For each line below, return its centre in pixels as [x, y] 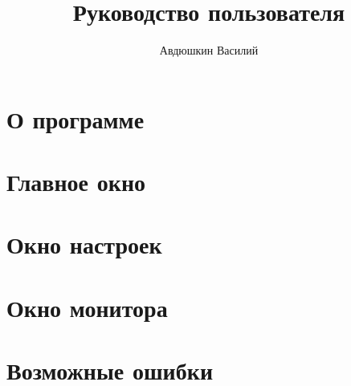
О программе [76, 118]
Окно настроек [84, 244]
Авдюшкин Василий [209, 50]
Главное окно [76, 182]
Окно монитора [87, 307]
